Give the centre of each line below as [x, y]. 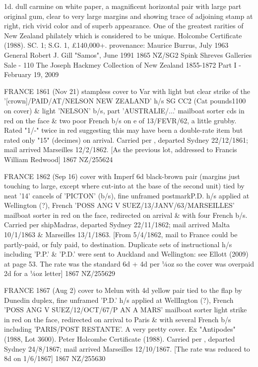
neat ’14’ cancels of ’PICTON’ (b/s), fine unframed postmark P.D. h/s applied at [127, 195]
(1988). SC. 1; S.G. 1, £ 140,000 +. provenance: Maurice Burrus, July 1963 [116, 45]
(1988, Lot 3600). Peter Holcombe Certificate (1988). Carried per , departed [120, 339]
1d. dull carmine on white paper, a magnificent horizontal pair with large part [123, 6]
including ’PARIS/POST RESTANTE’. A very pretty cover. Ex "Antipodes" [120, 329]
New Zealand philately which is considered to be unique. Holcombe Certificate [123, 35]
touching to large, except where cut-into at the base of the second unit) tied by [124, 186]
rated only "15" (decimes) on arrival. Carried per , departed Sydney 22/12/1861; [126, 139]
